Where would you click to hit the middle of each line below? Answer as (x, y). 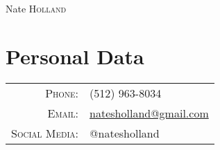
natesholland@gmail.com (149, 113)
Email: (63, 113)
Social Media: (45, 133)
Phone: (62, 93)
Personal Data (75, 56)
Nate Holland (36, 8)
